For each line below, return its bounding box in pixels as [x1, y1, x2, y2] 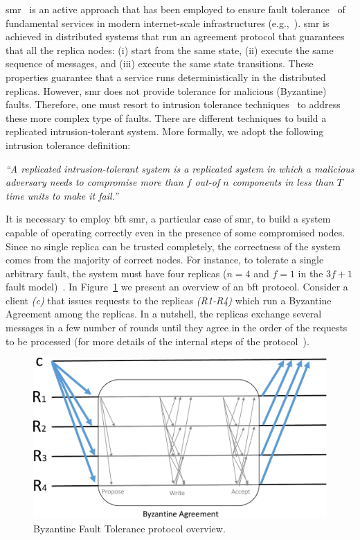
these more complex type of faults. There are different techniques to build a [6, 110, 327, 125]
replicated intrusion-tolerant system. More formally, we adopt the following [6, 124, 324, 139]
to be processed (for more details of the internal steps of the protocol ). [6, 333, 309, 348]
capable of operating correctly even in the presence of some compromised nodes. [6, 225, 345, 239]
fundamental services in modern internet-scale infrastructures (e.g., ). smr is [6, 15, 330, 30]
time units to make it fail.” [6, 188, 118, 202]
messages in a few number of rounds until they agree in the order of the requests [6, 320, 348, 335]
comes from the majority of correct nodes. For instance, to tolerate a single [6, 252, 324, 267]
